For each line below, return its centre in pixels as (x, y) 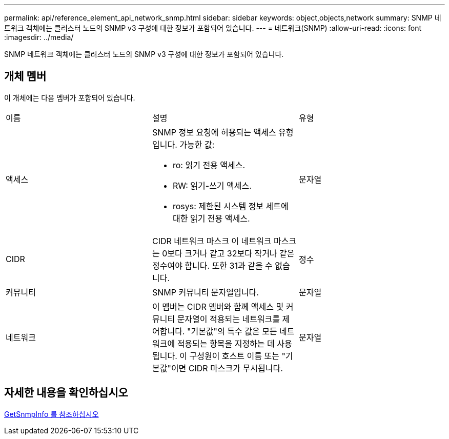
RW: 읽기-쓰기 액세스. (212, 185)
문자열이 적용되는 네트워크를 (229, 319)
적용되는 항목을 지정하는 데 (226, 343)
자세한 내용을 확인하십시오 (66, 393)
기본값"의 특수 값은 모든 (234, 331)
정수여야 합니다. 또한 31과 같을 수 (212, 265)
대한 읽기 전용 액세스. (211, 218)
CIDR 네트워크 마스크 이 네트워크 (212, 241)
